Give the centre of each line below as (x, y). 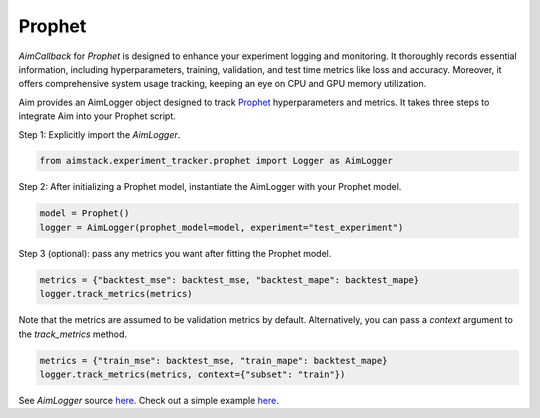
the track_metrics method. (73, 334)
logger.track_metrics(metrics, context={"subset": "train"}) (192, 374)
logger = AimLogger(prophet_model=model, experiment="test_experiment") (221, 227)
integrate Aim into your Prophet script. (97, 116)
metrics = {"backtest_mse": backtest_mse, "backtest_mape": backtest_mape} (229, 279)
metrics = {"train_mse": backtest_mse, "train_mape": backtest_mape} (213, 360)
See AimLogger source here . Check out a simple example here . (148, 400)
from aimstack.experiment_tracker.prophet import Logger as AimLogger (216, 161)
